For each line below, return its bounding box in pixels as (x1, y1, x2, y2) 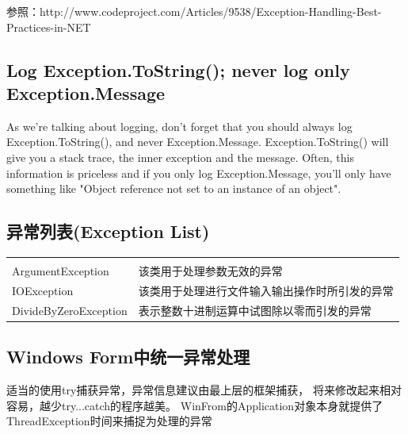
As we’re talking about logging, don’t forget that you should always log (6, 117, 353, 134)
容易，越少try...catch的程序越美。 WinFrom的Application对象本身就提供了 (6, 397, 383, 413)
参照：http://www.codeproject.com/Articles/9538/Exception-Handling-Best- (6, 3, 382, 19)
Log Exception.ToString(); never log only (6, 57, 350, 82)
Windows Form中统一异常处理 (6, 344, 250, 369)
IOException (12, 282, 74, 298)
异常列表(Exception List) (6, 219, 210, 244)
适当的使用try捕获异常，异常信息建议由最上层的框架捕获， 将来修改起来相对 (6, 381, 402, 398)
